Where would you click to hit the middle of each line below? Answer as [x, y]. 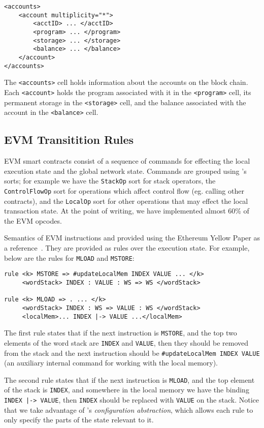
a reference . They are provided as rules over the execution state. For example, [127, 248]
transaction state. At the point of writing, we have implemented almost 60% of [127, 211]
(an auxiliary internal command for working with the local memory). [111, 363]
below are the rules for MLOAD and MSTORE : [69, 257]
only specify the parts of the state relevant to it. [79, 420]
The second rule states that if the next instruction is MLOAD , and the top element [129, 379]
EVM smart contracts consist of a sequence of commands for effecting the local [127, 161]
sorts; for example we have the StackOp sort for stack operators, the [110, 181]
